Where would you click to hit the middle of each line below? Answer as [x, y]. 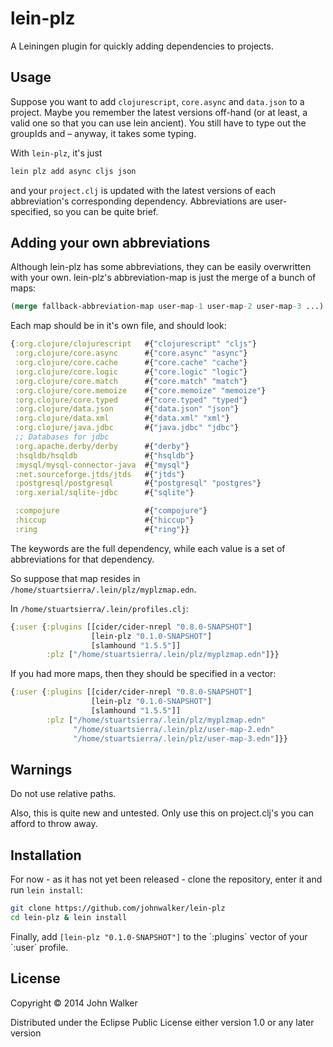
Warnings [41, 769]
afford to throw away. [54, 824]
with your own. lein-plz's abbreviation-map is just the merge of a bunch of [163, 278]
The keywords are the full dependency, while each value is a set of [148, 548]
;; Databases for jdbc [62, 437]
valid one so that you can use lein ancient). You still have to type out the [158, 123]
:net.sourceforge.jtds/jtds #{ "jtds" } [100, 474]
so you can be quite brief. [106, 211]
